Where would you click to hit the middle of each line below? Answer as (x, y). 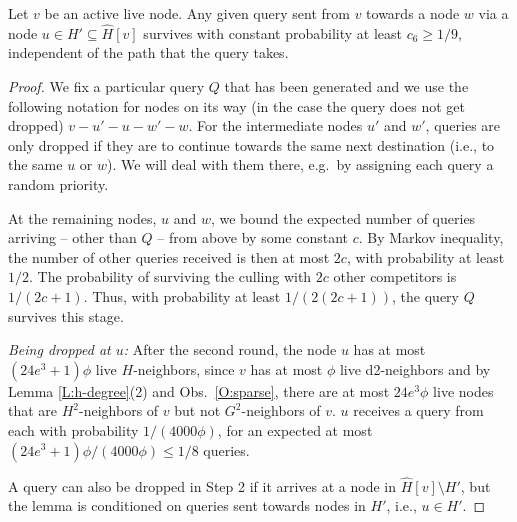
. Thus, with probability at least (182, 295)
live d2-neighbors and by (415, 368)
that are (33, 410)
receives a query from (418, 410)
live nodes (463, 390)
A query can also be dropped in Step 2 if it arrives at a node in (202, 485)
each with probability (73, 429)
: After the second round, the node (230, 349)
